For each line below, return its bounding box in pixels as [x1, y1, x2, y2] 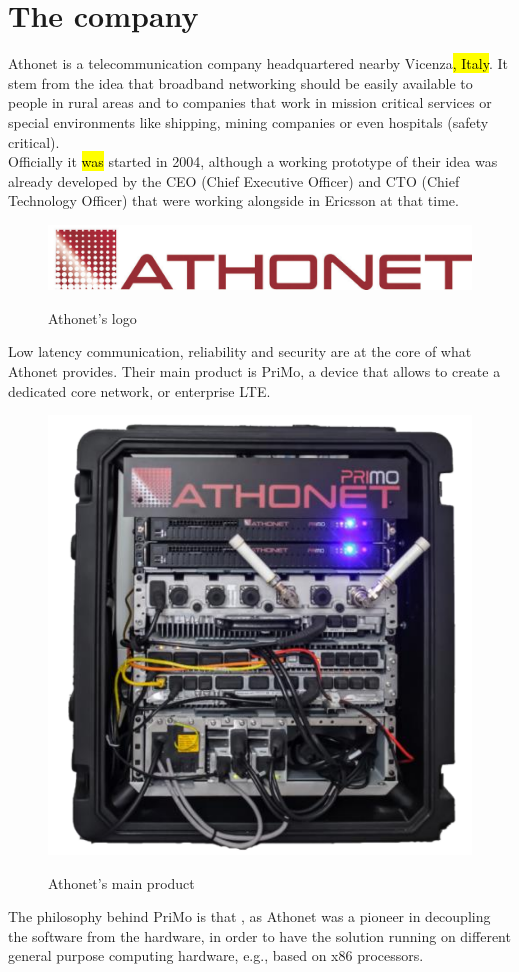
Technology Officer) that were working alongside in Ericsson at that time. [8, 190, 459, 211]
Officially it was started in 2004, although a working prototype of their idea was [8, 151, 498, 172]
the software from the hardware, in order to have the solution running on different [8, 925, 511, 946]
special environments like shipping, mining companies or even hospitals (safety [8, 111, 489, 132]
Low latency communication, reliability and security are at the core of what [8, 341, 472, 362]
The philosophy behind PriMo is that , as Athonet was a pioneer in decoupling [8, 906, 491, 927]
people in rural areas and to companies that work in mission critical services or [8, 92, 492, 113]
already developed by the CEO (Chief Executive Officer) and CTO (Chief [8, 170, 460, 191]
